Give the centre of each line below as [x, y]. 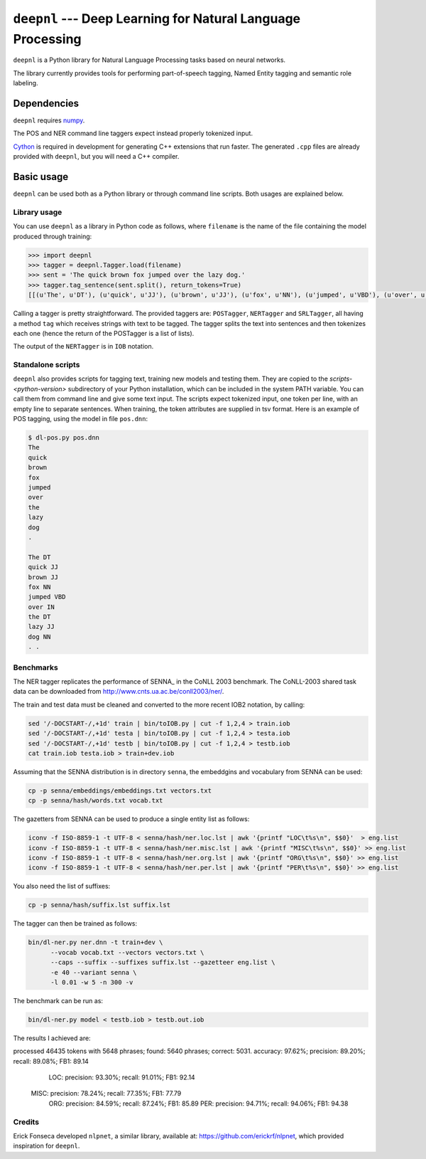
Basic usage [41, 177]
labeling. [26, 83]
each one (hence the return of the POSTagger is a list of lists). [104, 333]
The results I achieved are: [52, 1038]
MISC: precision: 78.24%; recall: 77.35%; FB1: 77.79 [106, 1094]
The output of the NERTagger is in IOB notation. [83, 346]
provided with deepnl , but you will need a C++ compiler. [96, 157]
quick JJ [43, 567]
